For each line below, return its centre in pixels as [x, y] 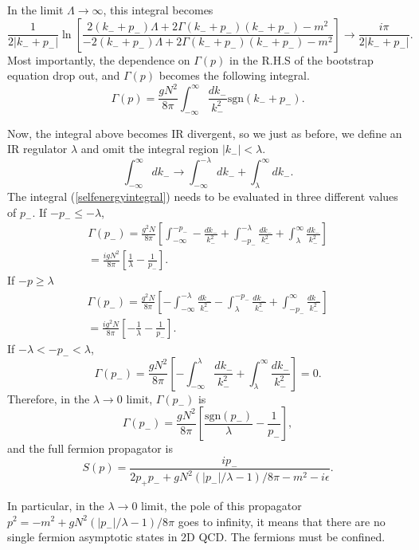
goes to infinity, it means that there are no [282, 521]
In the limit [35, 10]
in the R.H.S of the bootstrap [302, 59]
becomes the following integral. [234, 75]
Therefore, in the [49, 398]
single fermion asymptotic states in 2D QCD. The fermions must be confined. [196, 537]
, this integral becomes [158, 10]
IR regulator [37, 149]
